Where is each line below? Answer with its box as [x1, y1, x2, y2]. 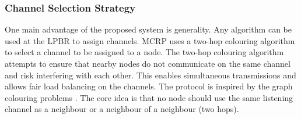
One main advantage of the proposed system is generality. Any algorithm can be [5, 23, 292, 35]
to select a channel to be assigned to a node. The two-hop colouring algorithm [5, 46, 284, 58]
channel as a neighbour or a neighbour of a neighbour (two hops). [5, 103, 239, 115]
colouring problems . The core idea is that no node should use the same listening [5, 91, 293, 103]
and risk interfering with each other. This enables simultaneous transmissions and [5, 68, 296, 81]
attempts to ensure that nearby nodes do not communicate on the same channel [5, 57, 290, 69]
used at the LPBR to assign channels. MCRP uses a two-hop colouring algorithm [5, 34, 295, 46]
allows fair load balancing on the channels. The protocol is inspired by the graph [5, 80, 293, 92]
